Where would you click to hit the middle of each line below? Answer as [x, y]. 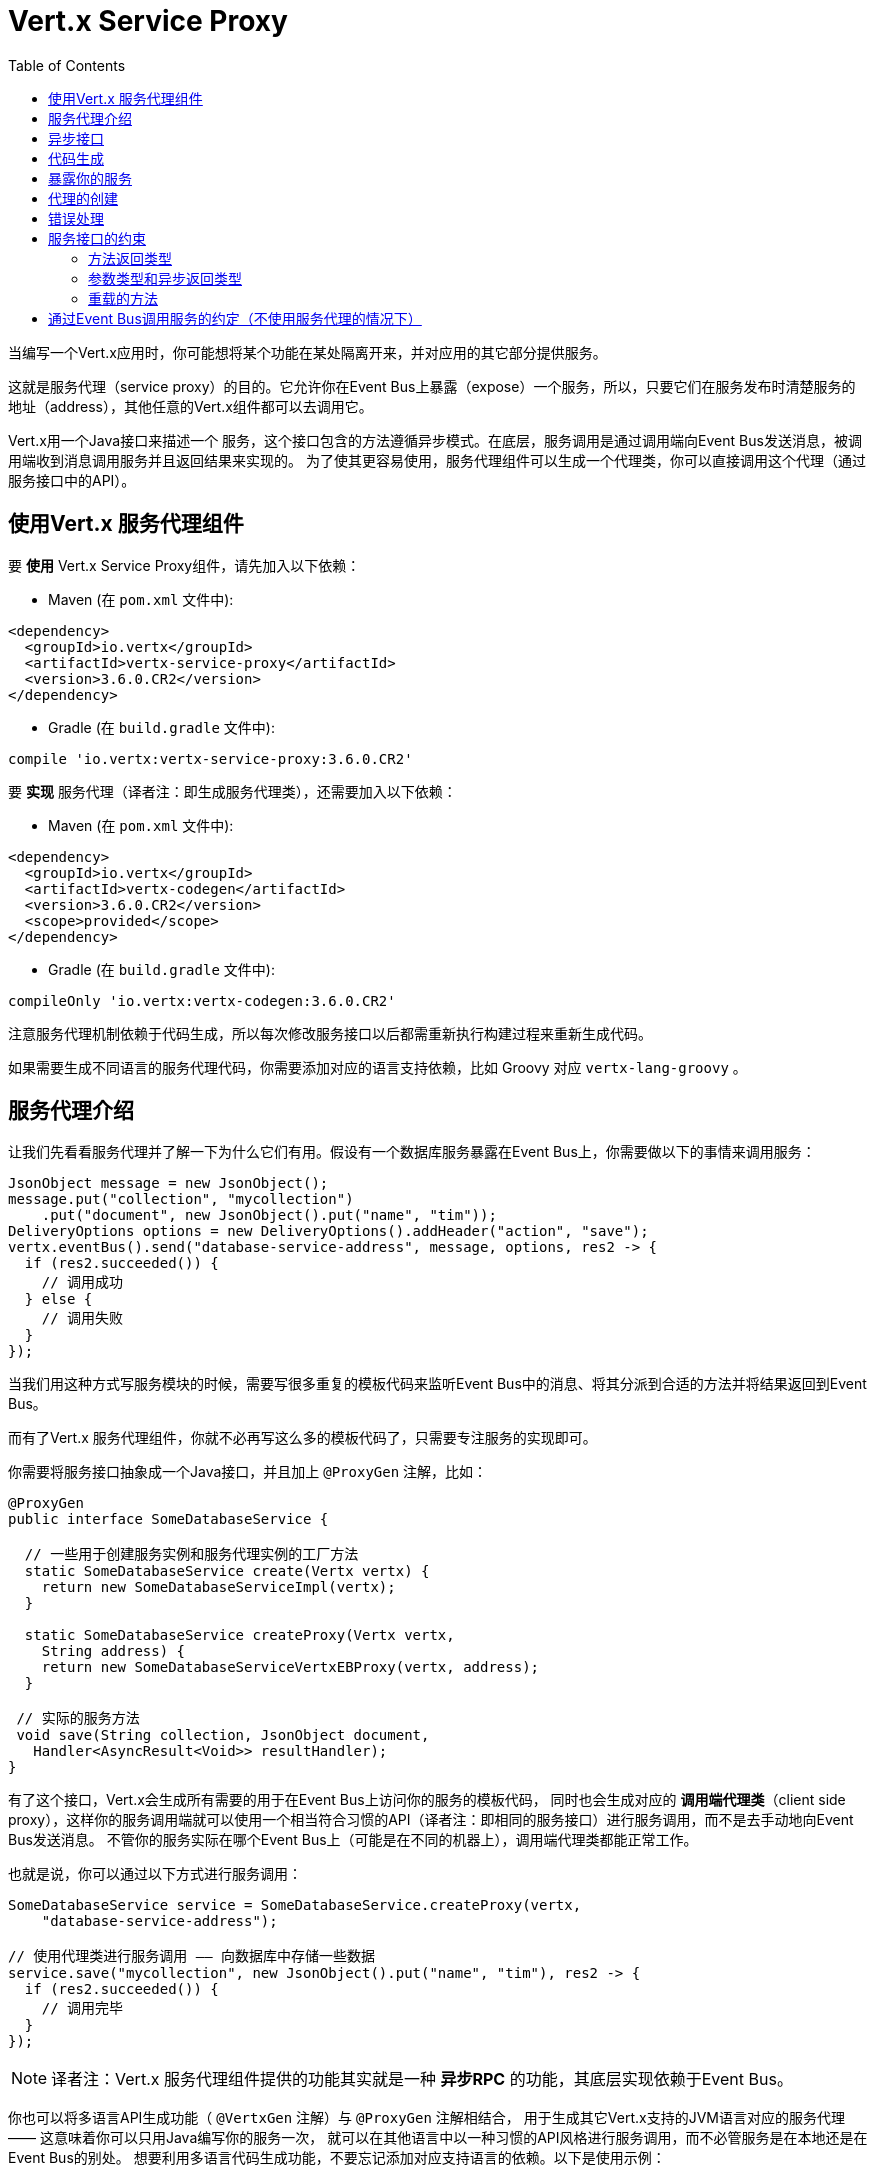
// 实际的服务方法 [78, 1718]
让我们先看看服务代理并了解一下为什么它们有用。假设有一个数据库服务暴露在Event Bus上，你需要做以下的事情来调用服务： [412, 1152]
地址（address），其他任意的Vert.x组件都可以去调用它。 [190, 406]
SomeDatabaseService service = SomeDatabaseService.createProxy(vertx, [295, 1905]
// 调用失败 [82, 1318]
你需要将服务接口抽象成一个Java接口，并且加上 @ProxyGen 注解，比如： [248, 1472]
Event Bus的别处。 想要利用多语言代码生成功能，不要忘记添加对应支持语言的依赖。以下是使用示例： [337, 2158]
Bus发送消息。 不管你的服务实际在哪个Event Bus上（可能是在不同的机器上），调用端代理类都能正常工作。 [353, 1840]
